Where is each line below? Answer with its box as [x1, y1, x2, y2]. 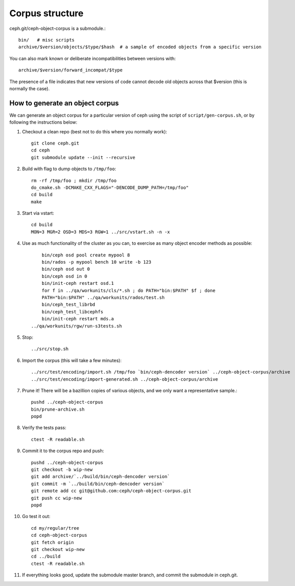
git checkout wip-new [31, 546, 85, 552]
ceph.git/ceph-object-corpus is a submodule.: [9, 25, 106, 31]
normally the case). [9, 85, 50, 91]
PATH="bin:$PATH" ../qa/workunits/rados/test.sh [41, 295, 165, 300]
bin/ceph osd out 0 [41, 266, 90, 272]
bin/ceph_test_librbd [41, 302, 96, 308]
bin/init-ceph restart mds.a [41, 316, 114, 322]
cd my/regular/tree [31, 525, 80, 531]
